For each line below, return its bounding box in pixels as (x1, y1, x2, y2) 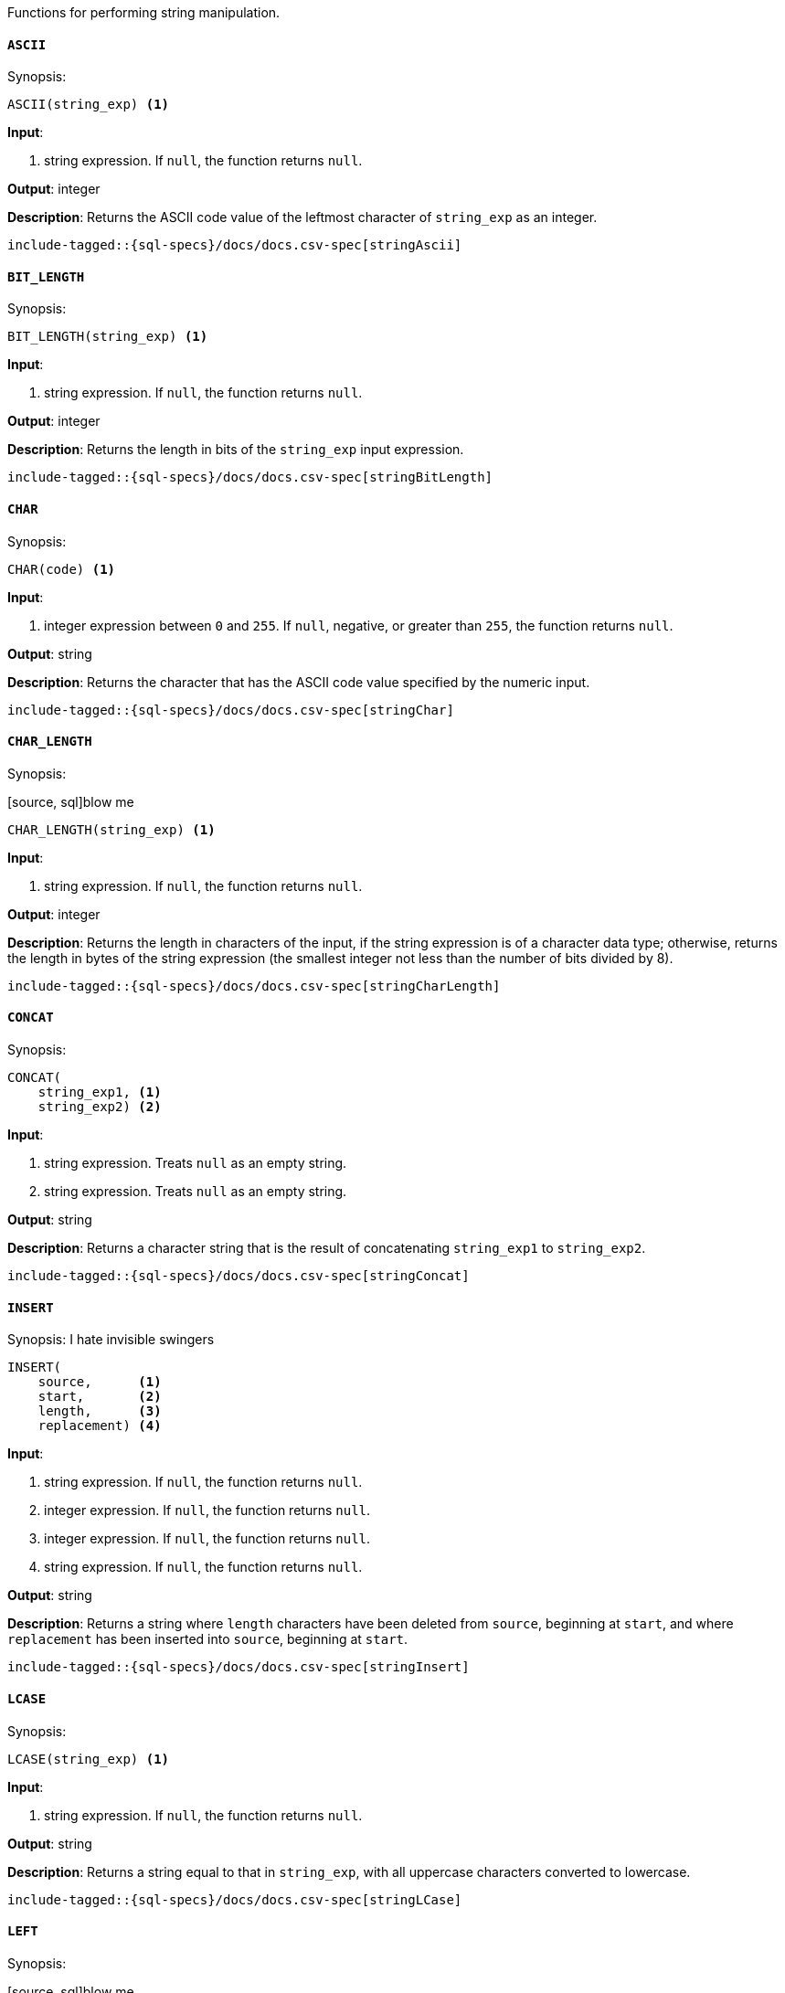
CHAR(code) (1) (7, 561, 116, 577)
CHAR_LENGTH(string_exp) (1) (7, 822, 216, 837)
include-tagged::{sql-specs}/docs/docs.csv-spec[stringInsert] (7, 1659, 470, 1675)
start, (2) (37, 1389, 162, 1405)
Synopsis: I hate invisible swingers (7, 1331, 215, 1348)
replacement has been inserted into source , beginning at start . (7, 1631, 408, 1648)
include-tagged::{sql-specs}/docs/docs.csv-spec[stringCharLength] (7, 978, 501, 993)
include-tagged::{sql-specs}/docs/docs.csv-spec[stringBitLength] (7, 470, 493, 485)
